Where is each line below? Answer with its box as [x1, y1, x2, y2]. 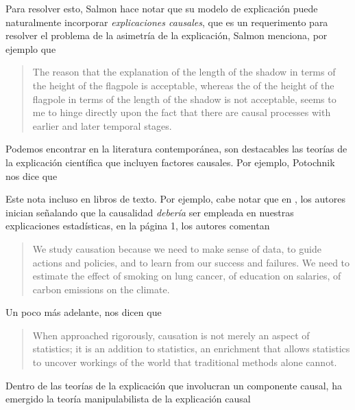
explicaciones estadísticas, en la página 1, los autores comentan [5, 218, 270, 233]
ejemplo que [5, 41, 56, 56]
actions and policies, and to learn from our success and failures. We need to [32, 255, 350, 269]
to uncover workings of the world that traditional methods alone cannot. [32, 355, 337, 369]
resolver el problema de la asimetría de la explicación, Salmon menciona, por [5, 28, 328, 43]
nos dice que [5, 168, 58, 183]
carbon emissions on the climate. [32, 282, 170, 296]
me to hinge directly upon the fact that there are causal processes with [32, 105, 331, 119]
